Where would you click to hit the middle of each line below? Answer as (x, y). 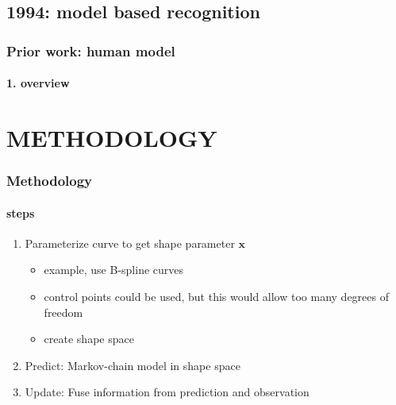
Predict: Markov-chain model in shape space (133, 365)
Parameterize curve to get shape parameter (130, 243)
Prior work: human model (91, 50)
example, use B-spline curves (114, 270)
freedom (63, 312)
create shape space (89, 339)
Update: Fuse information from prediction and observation (167, 392)
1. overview (38, 83)
